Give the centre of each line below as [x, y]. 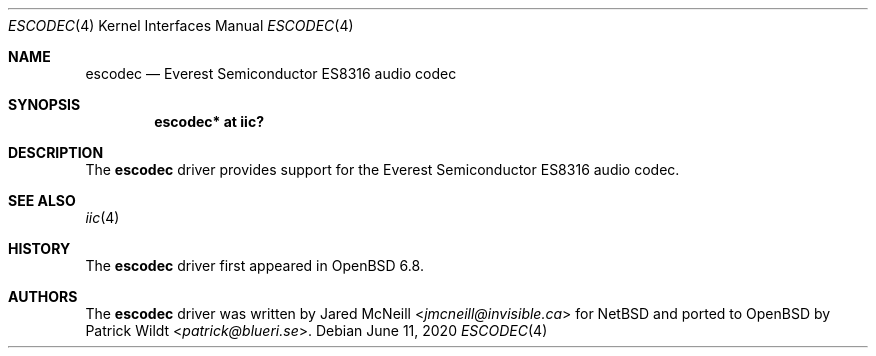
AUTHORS [43, 296]
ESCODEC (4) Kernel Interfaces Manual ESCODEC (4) [181, 25]
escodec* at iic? [209, 121]
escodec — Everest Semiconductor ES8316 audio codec [271, 73]
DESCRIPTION [56, 152]
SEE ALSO [42, 200]
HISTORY [39, 248]
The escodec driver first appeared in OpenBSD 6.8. [254, 265]
